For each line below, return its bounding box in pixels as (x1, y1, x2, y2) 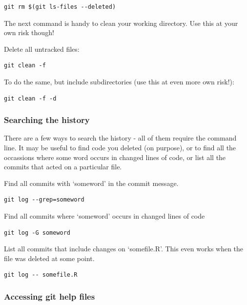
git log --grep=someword (4, 196, 84, 203)
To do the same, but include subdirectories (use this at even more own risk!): (4, 76, 234, 86)
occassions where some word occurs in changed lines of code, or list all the (4, 152, 226, 162)
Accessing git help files (4, 290, 95, 302)
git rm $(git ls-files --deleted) (4, 3, 116, 10)
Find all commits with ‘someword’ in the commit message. (4, 178, 179, 188)
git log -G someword (4, 229, 71, 236)
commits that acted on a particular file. (4, 162, 122, 172)
